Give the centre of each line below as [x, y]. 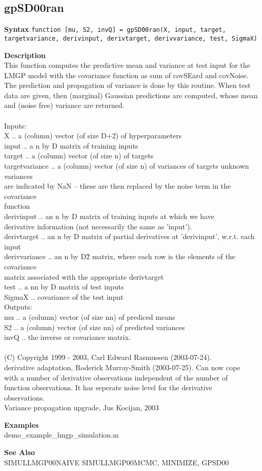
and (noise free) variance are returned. [64, 105]
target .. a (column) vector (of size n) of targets [79, 156]
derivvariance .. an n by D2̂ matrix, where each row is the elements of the [120, 256]
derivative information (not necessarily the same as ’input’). [98, 226]
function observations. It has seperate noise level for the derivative [108, 387]
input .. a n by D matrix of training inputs [71, 145]
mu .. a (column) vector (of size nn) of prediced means [90, 316]
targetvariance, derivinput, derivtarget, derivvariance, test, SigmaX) [131, 38]
